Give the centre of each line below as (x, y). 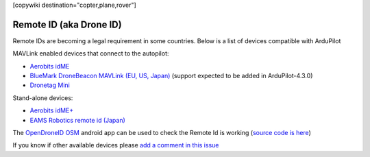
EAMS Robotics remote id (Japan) (78, 120)
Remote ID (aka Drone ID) (67, 24)
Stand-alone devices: (43, 98)
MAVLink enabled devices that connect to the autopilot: (91, 53)
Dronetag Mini (50, 85)
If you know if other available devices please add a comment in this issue (116, 145)
